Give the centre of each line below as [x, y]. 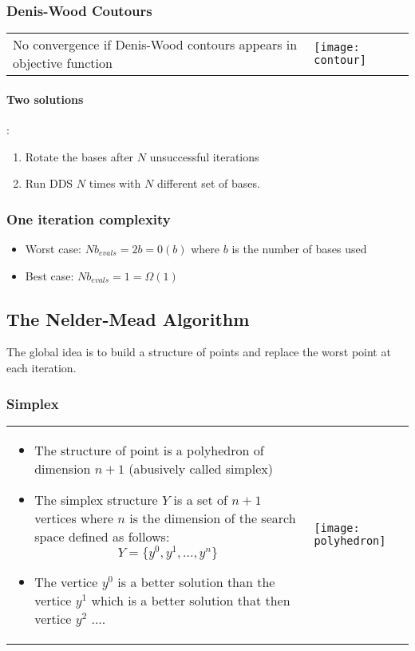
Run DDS [49, 183]
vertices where [74, 518]
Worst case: [53, 249]
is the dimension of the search [213, 518]
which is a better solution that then [191, 600]
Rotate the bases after [79, 156]
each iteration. [41, 367]
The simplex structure [96, 499]
